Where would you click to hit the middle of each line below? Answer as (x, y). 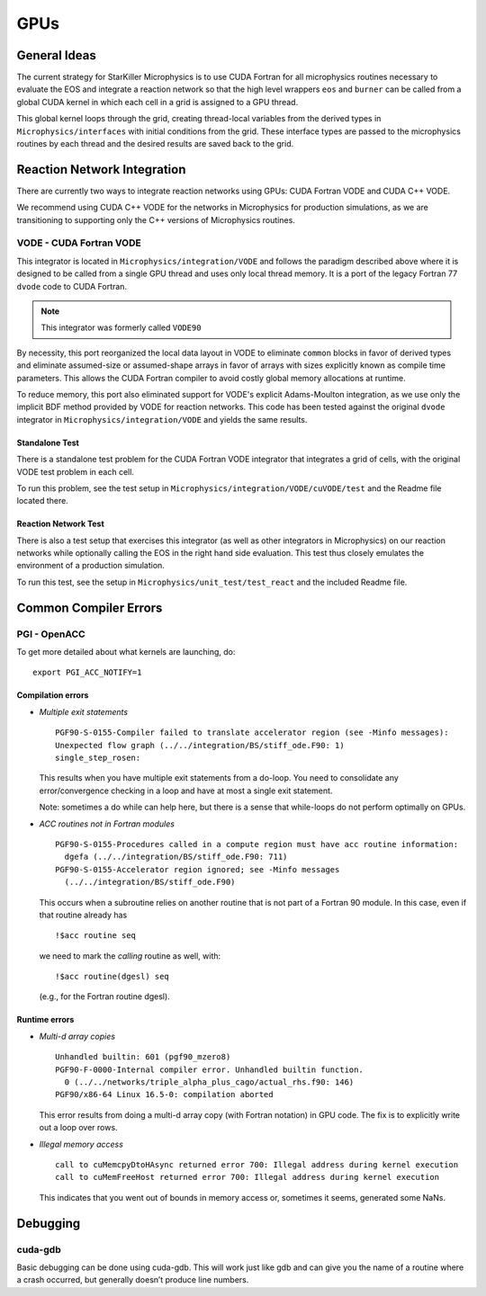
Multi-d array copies (77, 1036)
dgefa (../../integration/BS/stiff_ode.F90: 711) (176, 857)
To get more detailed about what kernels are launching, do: (126, 652)
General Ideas (56, 55)
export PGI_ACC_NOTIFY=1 (87, 673)
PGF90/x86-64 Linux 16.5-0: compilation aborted (164, 1095)
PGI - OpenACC (51, 634)
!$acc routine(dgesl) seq (112, 977)
